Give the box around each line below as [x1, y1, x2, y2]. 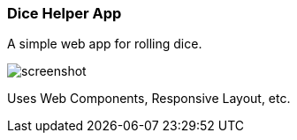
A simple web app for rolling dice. [7, 36, 202, 52]
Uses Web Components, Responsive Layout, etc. [7, 91, 291, 107]
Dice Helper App [7, 4, 122, 22]
